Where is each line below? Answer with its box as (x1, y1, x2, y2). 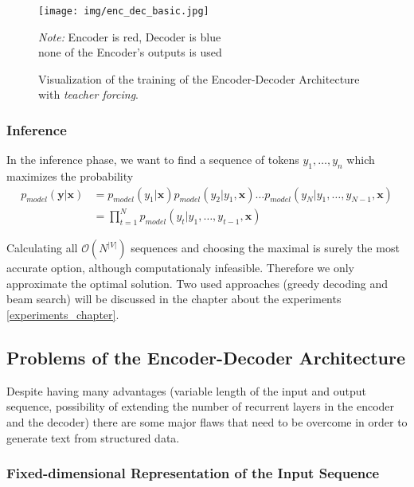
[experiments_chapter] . (6, 306, 119, 322)
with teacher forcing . (38, 86, 139, 103)
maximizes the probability (6, 168, 134, 185)
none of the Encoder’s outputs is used (38, 44, 222, 60)
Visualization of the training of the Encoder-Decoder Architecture (38, 70, 360, 87)
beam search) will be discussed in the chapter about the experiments (6, 290, 342, 307)
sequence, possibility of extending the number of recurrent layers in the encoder (6, 398, 395, 415)
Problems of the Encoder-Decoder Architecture (6, 345, 406, 369)
